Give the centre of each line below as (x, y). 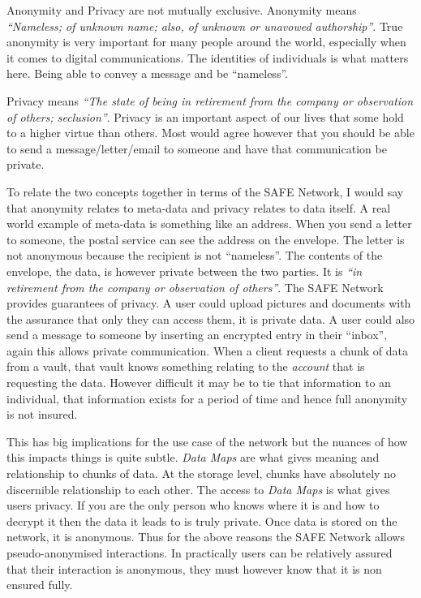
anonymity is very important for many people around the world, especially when (206, 42)
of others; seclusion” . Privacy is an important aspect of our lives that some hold (205, 116)
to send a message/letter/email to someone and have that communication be (197, 148)
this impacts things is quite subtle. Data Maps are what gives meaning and (193, 457)
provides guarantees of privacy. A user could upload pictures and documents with (209, 303)
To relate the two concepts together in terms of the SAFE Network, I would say (205, 191)
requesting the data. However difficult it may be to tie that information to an (199, 383)
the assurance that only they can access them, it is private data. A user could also (211, 318)
